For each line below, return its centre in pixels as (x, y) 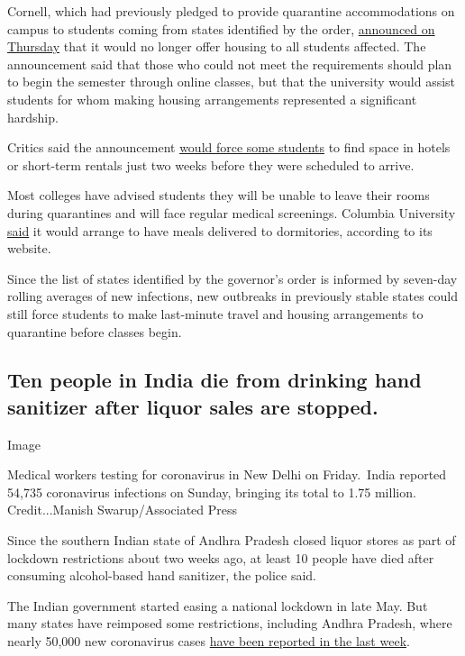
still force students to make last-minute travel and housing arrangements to (215, 313)
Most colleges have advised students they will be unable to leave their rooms (219, 195)
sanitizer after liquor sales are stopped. (193, 406)
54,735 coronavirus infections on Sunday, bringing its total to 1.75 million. (212, 492)
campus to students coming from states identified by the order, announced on (221, 28)
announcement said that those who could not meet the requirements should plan (230, 64)
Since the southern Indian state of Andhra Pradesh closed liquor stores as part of (232, 540)
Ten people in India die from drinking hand (214, 380)
